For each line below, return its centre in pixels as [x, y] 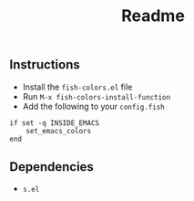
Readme [153, 16]
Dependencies [51, 167]
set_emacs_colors [59, 131]
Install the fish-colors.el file [77, 87]
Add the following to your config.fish [94, 106]
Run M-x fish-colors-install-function [97, 96]
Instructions [45, 65]
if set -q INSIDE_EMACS [55, 123]
